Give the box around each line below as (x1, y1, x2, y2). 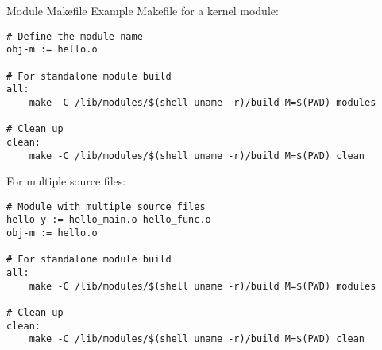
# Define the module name (6, 30, 143, 42)
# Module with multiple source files (6, 200, 206, 212)
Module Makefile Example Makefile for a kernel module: (6, 2, 279, 18)
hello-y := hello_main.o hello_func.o (6, 214, 211, 226)
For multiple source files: (6, 173, 126, 189)
